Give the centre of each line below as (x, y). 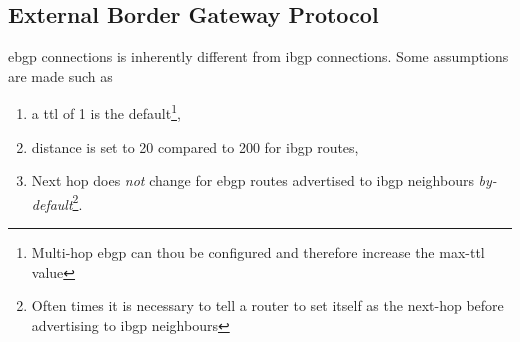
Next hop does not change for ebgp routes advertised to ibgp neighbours (252, 180)
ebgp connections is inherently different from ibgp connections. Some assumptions (258, 56)
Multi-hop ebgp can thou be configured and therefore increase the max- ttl (258, 252)
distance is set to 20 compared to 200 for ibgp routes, (195, 146)
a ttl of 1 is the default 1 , (106, 112)
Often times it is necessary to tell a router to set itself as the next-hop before (267, 305)
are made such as (60, 75)
